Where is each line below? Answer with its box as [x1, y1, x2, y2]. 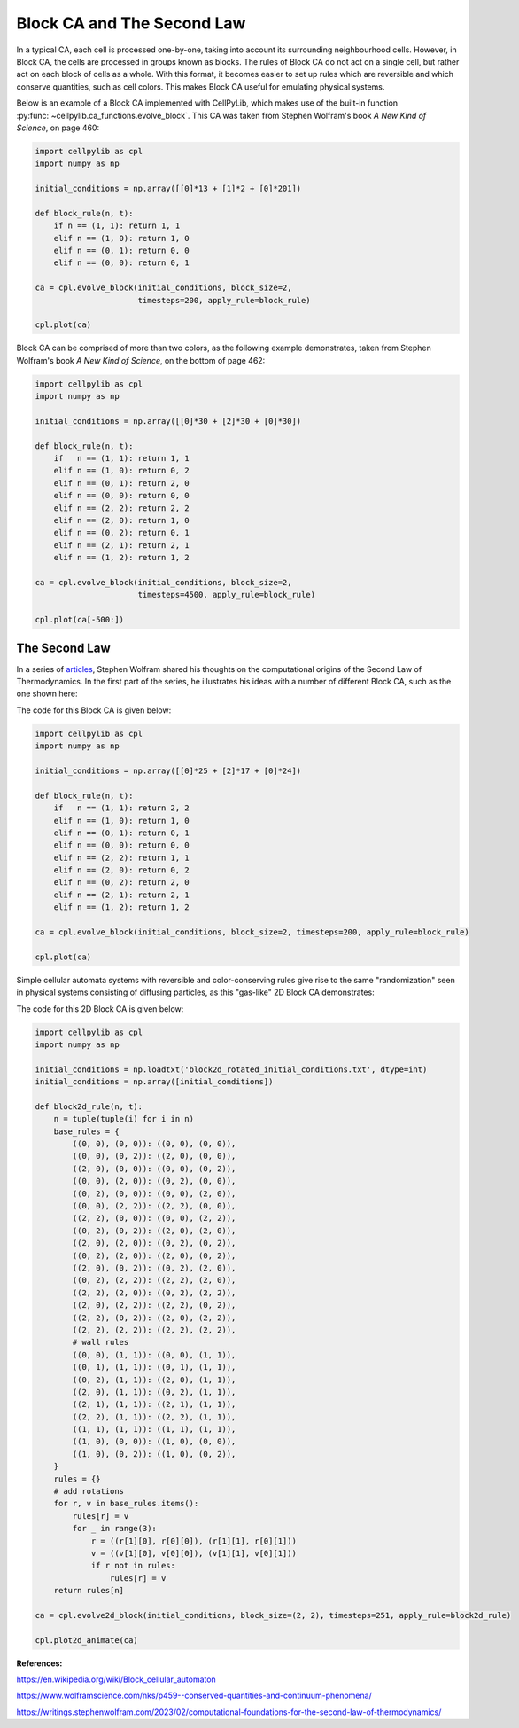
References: [16, 1658, 63, 1669]
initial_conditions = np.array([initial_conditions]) [35, 1077, 274, 1087]
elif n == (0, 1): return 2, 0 [53, 478, 190, 488]
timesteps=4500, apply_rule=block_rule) [137, 590, 316, 600]
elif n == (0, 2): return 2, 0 [53, 878, 190, 887]
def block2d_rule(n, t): [35, 1101, 143, 1112]
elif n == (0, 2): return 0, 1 [53, 528, 190, 538]
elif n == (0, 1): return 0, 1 [53, 827, 190, 838]
